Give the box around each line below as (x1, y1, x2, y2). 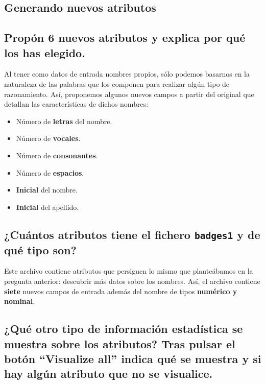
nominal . (4, 296, 35, 306)
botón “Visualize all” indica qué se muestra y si (4, 351, 261, 367)
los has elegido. (4, 44, 85, 60)
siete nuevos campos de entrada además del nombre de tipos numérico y (4, 285, 237, 296)
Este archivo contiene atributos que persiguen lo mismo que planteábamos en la (4, 266, 253, 276)
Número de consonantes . (16, 150, 98, 160)
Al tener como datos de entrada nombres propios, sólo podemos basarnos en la (4, 68, 250, 79)
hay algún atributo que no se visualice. (4, 366, 213, 381)
